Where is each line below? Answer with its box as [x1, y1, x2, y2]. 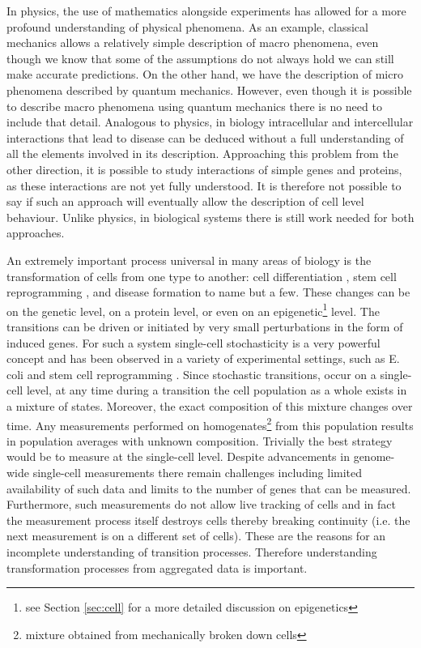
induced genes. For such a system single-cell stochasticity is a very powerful [6, 334, 381, 351]
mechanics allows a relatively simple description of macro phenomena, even [6, 34, 379, 51]
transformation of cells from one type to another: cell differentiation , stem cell [6, 267, 397, 284]
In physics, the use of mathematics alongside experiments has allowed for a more [6, 2, 406, 19]
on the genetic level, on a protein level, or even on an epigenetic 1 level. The [6, 300, 380, 319]
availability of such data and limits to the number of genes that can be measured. [6, 480, 411, 497]
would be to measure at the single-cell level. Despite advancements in [6, 448, 350, 465]
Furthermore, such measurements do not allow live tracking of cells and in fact [6, 496, 396, 513]
